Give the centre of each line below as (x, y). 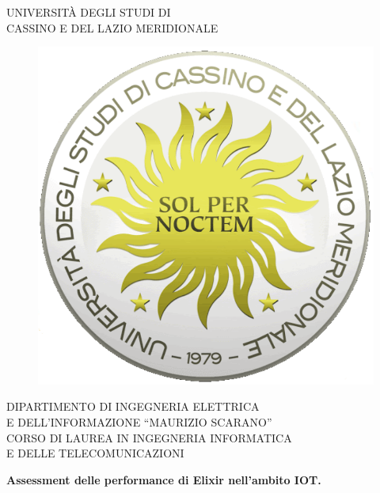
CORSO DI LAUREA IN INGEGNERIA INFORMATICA (149, 437)
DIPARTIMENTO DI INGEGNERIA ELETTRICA (133, 406)
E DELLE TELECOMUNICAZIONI (95, 453)
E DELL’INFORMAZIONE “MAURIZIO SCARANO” (139, 421)
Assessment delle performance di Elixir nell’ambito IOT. (164, 479)
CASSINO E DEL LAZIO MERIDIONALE (112, 27)
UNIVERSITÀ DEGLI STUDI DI (89, 12)
